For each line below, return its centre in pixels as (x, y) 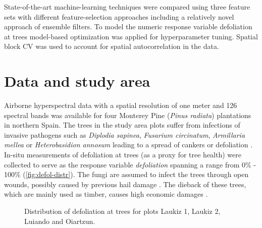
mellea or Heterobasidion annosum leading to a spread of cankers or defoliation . (128, 145)
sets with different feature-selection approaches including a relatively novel (119, 16)
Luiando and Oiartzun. (60, 221)
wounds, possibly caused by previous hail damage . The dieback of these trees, (125, 184)
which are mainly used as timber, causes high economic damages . (106, 194)
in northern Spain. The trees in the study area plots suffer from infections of (122, 125)
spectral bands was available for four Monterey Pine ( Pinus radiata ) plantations (128, 115)
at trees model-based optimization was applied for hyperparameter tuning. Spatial (131, 36)
